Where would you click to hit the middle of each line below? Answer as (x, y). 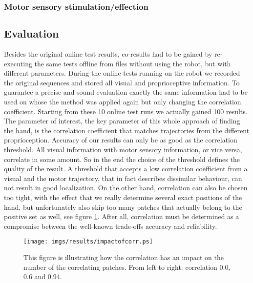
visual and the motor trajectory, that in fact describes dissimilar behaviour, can (123, 178)
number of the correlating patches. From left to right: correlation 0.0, (127, 267)
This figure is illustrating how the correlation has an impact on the (124, 257)
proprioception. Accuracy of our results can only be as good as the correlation (121, 140)
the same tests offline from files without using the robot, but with (133, 63)
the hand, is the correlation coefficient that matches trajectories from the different (127, 130)
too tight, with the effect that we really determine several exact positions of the (123, 197)
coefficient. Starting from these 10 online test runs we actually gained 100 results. (126, 111)
